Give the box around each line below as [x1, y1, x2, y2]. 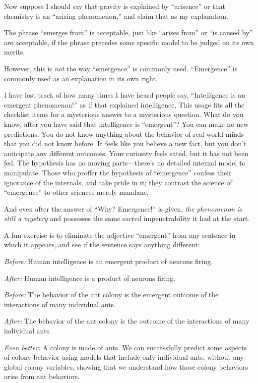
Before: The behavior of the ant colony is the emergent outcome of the [4, 289, 219, 300]
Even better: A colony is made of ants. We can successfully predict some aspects [4, 342, 247, 352]
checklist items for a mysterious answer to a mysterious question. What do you [4, 109, 244, 119]
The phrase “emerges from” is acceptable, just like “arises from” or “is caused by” [4, 27, 253, 38]
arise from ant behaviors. [4, 371, 80, 382]
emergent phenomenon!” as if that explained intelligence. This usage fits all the [4, 99, 245, 109]
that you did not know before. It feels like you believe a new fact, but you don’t [4, 138, 247, 149]
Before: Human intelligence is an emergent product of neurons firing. [4, 256, 213, 267]
